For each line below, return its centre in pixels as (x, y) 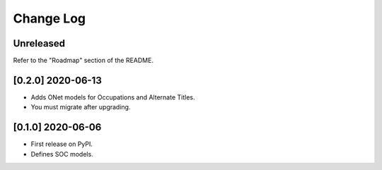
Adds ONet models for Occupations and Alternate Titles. (113, 97)
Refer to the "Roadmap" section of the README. (83, 61)
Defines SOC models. (62, 154)
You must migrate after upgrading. (81, 107)
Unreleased (39, 43)
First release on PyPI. (62, 144)
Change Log (50, 18)
